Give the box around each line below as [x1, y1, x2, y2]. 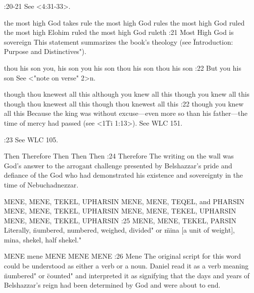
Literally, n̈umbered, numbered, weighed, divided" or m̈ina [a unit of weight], [4, 225, 235, 235]
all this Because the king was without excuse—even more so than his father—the [4, 108, 248, 118]
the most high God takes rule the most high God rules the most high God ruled [4, 17, 245, 27]
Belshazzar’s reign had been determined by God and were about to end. [4, 280, 221, 290]
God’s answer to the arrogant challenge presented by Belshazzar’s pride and [4, 160, 232, 170]
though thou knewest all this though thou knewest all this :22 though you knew [4, 98, 244, 108]
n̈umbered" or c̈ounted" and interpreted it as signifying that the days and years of [4, 270, 250, 280]
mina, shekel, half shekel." [4, 234, 82, 244]
